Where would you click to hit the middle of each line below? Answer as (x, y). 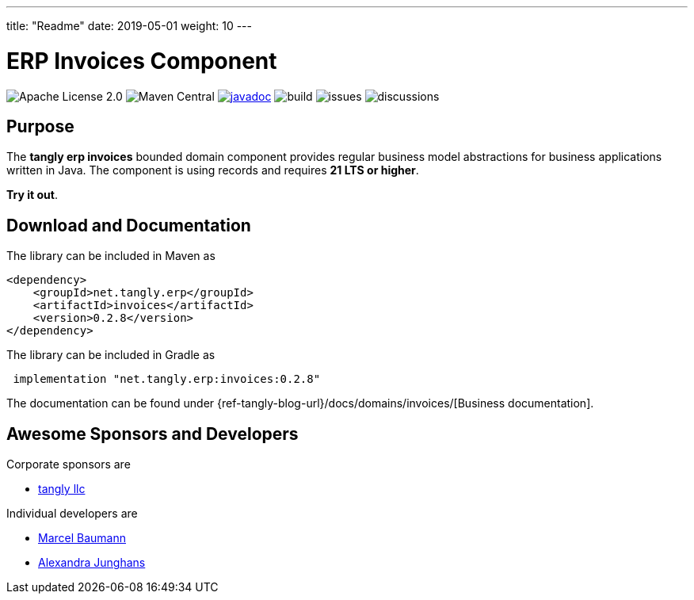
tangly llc (62, 489)
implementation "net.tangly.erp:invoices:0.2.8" (167, 379)
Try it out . (32, 195)
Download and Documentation (129, 225)
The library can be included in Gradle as (111, 355)
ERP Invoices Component (142, 61)
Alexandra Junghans (92, 563)
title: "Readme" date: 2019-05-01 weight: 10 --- (130, 26)
